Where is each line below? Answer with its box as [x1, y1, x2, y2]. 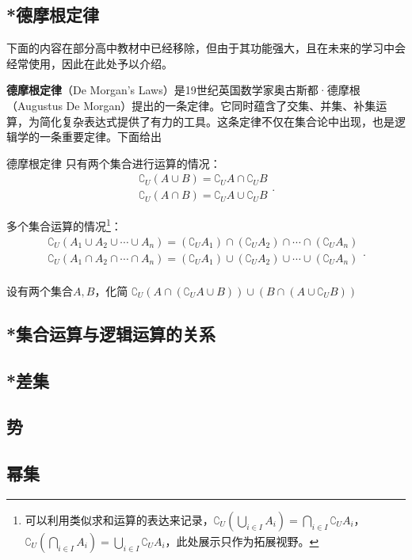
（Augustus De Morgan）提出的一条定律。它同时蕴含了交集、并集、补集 [6, 97, 376, 113]
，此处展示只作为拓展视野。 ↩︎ [165, 532, 319, 549]
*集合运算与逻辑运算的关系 [6, 321, 216, 345]
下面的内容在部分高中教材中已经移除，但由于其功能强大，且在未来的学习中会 [6, 40, 406, 56]
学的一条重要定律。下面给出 [17, 128, 162, 145]
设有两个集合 [6, 282, 73, 299]
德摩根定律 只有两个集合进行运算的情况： [6, 154, 221, 171]
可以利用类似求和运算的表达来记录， [25, 511, 214, 528]
